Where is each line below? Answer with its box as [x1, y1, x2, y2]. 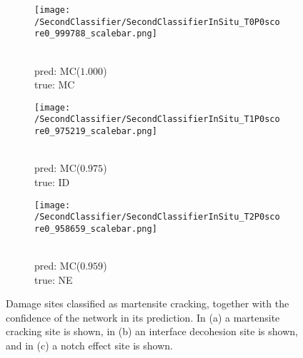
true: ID [34, 174, 70, 189]
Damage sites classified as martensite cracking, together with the [6, 296, 289, 311]
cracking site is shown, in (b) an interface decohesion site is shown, [6, 324, 298, 339]
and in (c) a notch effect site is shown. [6, 338, 173, 353]
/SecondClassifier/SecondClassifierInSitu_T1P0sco [34, 114, 280, 125]
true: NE [34, 272, 73, 287]
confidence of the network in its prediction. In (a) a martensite [6, 310, 280, 324]
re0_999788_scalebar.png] [34, 29, 157, 39]
